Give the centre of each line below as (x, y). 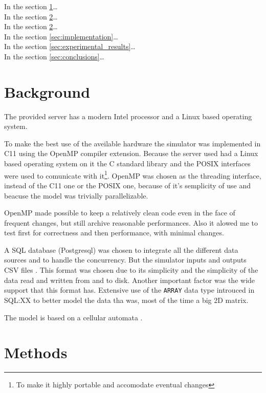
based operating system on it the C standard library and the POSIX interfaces (127, 163)
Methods (36, 352)
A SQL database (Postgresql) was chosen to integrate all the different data (121, 249)
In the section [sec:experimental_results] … (70, 46)
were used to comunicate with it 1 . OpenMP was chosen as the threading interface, (133, 174)
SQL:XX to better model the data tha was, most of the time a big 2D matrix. (126, 300)
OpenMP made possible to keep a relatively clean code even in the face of (120, 213)
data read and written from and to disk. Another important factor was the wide (130, 280)
